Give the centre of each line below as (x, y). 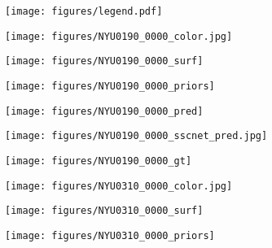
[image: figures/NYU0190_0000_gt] (99, 161)
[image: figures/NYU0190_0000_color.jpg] (119, 36)
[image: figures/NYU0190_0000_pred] (104, 111)
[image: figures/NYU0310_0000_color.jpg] (119, 186)
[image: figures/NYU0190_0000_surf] (104, 61)
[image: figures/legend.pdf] (84, 11)
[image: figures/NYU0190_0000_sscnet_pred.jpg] (136, 136)
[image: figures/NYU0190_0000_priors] (110, 86)
